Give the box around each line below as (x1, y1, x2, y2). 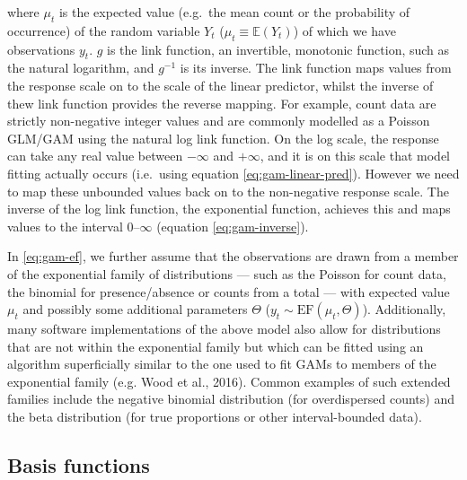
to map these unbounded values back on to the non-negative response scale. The (7, 181, 449, 200)
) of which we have (293, 21, 396, 39)
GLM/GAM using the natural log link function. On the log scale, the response (7, 128, 439, 147)
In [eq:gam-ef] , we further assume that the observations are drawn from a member (7, 247, 459, 266)
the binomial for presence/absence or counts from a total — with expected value (7, 282, 450, 301)
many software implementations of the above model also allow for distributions (7, 319, 441, 338)
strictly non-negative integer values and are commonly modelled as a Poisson (7, 111, 430, 130)
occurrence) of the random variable (7, 21, 200, 39)
